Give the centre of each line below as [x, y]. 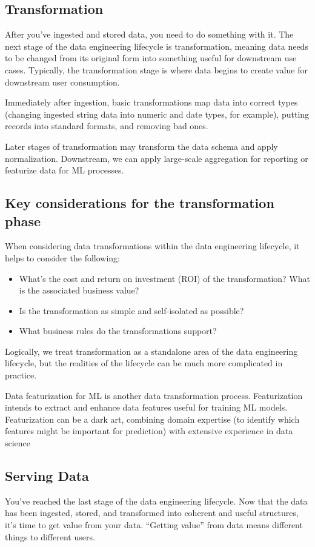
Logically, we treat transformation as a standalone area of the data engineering [151, 351]
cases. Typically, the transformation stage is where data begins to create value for [156, 69]
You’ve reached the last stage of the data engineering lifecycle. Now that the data [156, 501]
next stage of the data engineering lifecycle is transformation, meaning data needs [157, 46]
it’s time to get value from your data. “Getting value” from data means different [154, 525]
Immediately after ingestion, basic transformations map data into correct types [151, 102]
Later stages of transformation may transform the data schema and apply [141, 146]
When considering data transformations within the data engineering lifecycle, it [152, 246]
